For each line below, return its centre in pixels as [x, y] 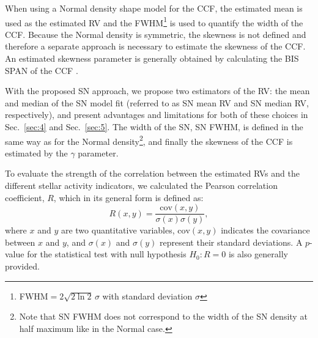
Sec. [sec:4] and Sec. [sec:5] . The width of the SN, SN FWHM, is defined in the [154, 127]
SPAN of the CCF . [42, 70]
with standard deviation [147, 296]
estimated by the [36, 152]
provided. [22, 266]
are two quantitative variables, [118, 230]
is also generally [258, 254]
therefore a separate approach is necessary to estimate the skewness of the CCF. [155, 46]
